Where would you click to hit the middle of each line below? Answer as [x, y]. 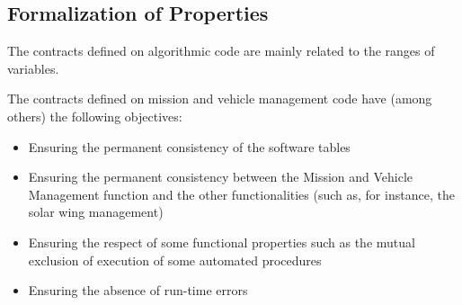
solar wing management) [96, 212]
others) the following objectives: [95, 116]
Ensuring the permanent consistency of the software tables [189, 146]
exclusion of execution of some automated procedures [175, 260]
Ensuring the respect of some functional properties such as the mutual [222, 242]
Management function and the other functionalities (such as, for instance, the [241, 194]
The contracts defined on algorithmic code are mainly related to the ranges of [221, 51]
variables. [33, 68]
